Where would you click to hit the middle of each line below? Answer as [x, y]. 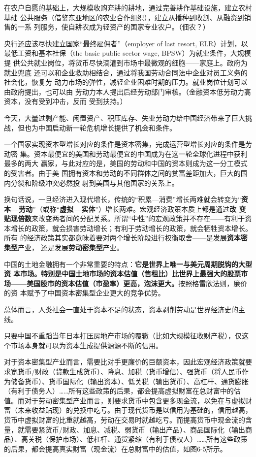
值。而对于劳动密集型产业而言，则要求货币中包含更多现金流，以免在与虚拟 [125, 400]
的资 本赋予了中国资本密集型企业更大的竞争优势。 [84, 293]
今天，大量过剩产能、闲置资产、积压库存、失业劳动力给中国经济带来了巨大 [125, 117]
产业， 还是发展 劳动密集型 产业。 [71, 247]
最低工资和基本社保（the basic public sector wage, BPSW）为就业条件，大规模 [128, 53]
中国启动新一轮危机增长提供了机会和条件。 [107, 127]
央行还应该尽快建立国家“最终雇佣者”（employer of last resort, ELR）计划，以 [126, 43]
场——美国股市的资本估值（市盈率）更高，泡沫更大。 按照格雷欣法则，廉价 [126, 283]
